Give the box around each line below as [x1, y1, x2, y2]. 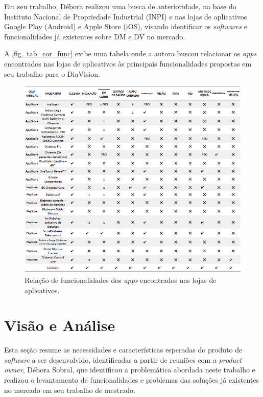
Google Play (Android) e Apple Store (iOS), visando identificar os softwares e [4, 21, 247, 32]
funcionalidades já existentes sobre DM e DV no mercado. [4, 31, 185, 41]
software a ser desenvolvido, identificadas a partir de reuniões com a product [4, 354, 242, 365]
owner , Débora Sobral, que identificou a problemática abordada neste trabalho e [4, 364, 255, 375]
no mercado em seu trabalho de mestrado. [4, 384, 135, 395]
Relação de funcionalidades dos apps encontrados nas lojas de [25, 274, 217, 285]
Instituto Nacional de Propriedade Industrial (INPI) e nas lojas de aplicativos [4, 11, 247, 21]
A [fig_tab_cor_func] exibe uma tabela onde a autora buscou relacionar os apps [4, 48, 257, 59]
